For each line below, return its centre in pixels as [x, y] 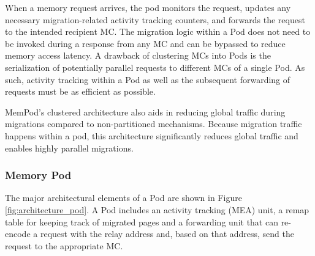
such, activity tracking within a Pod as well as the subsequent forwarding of [148, 79]
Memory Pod [38, 175]
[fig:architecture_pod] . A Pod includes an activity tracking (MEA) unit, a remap [157, 209]
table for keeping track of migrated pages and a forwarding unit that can [142, 221]
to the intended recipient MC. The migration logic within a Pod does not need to [158, 31]
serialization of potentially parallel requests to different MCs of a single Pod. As [155, 67]
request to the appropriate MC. [64, 245]
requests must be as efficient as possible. [80, 91]
